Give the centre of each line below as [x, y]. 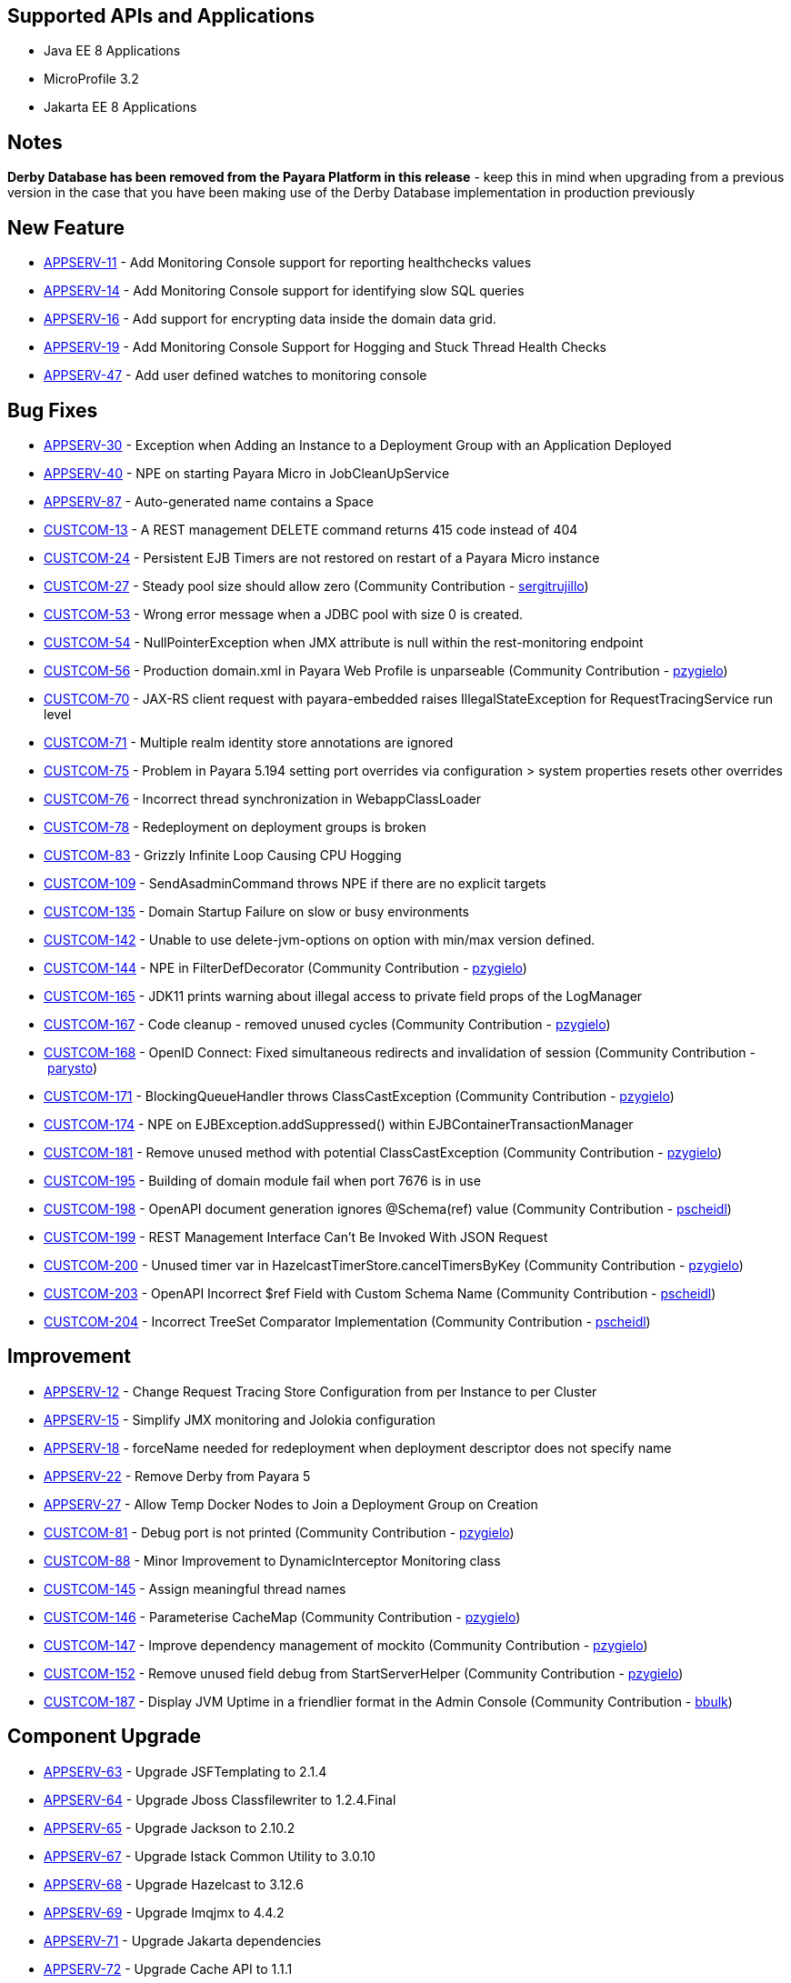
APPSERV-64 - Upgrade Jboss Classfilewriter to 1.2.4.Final [220, 1799]
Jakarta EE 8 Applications [120, 107]
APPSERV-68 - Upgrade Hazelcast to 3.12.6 [174, 1884]
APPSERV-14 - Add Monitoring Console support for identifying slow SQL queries [284, 291]
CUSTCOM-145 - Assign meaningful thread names [195, 1588]
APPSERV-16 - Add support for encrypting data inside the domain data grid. [270, 319]
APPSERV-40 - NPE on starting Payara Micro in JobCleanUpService [247, 473]
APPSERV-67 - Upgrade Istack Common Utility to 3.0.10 [210, 1856]
